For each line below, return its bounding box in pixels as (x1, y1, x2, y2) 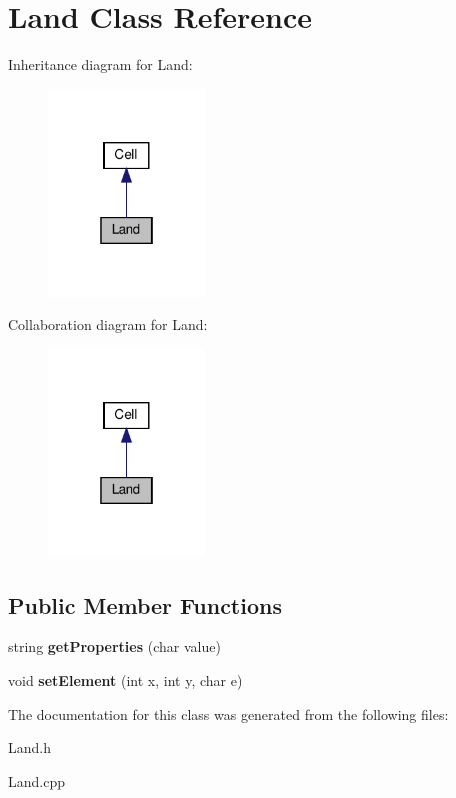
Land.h (8, 737, 51, 758)
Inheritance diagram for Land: (8, 54, 193, 75)
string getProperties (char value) (8, 636, 221, 657)
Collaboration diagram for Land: (8, 314, 208, 335)
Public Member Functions (8, 589, 282, 620)
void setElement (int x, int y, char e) (8, 669, 243, 690)
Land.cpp (8, 770, 65, 791)
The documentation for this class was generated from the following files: (8, 703, 449, 724)
